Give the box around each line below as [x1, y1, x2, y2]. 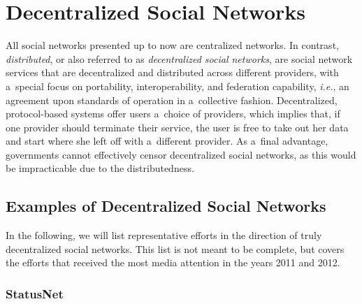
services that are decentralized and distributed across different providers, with [6, 65, 339, 80]
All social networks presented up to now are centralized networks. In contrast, [6, 38, 339, 52]
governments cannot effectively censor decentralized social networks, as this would [6, 147, 356, 161]
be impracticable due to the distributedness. [6, 161, 194, 175]
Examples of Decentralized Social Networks [6, 195, 326, 217]
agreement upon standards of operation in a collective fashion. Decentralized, [6, 92, 338, 107]
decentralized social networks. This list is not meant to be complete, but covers [6, 241, 345, 256]
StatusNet [6, 284, 64, 302]
